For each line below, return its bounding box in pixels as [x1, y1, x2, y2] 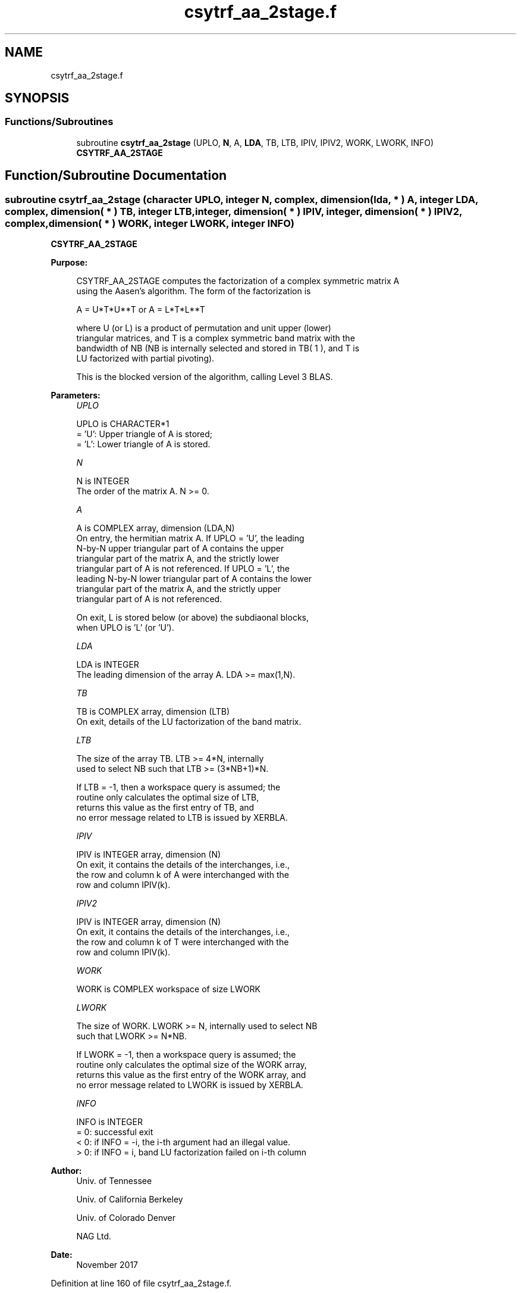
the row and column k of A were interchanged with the [76, 870, 289, 880]
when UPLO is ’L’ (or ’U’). [76, 622, 174, 633]
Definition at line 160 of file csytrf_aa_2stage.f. [51, 1278, 232, 1289]
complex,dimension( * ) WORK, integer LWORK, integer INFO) [5, 217, 294, 229]
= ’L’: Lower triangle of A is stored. [76, 439, 211, 450]
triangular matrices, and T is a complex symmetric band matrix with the [76, 333, 355, 344]
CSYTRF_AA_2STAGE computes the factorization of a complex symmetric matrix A [76, 276, 400, 286]
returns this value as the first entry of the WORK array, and [76, 1070, 306, 1080]
